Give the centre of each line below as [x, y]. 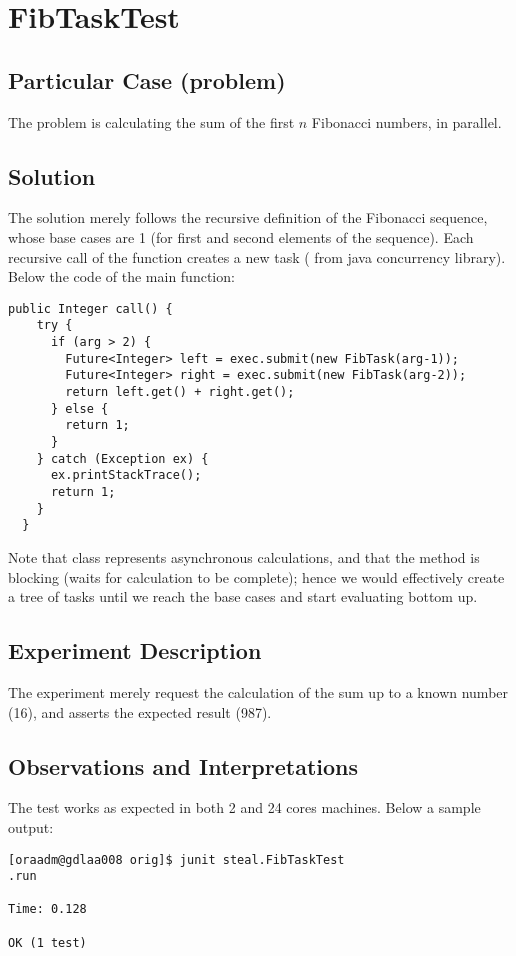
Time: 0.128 [47, 909]
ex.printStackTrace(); [126, 475]
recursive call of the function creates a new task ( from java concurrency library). [257, 256]
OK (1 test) [47, 942]
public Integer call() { [90, 308]
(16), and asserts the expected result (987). [140, 711]
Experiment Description [135, 650]
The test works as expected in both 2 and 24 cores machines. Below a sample [244, 807]
